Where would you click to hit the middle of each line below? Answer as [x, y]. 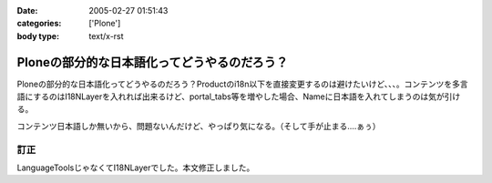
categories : [39, 24]
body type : [38, 36]
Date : [27, 10]
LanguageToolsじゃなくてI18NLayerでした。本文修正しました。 [136, 168]
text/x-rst [106, 36]
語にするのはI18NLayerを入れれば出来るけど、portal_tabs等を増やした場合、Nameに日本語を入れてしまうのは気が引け [239, 97]
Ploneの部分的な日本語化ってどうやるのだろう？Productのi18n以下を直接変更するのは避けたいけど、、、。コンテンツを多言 [242, 84]
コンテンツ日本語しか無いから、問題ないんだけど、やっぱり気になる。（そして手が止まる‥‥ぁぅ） [199, 126]
